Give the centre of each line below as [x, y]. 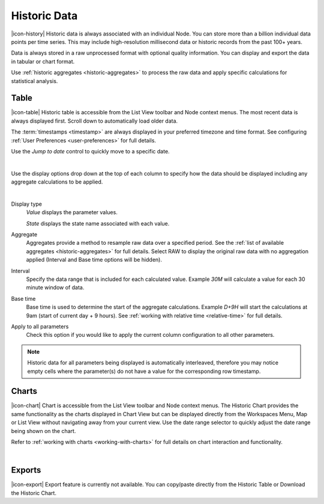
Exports [26, 470]
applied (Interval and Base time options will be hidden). [94, 260]
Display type [26, 204]
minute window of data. [55, 287]
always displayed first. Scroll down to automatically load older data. [94, 121]
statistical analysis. [34, 81]
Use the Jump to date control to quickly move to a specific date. [91, 151]
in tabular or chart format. [43, 61]
